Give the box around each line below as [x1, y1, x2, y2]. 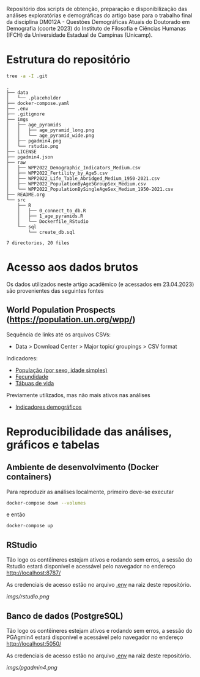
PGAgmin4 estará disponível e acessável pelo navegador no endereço [6, 633, 183, 641]
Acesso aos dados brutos [6, 260, 139, 274]
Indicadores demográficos [15, 403, 82, 411]
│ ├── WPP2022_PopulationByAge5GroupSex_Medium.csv [6, 180, 147, 187]
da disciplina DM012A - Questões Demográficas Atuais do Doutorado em [6, 18, 190, 25]
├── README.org [6, 191, 45, 198]
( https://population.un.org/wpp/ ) [6, 314, 136, 325]
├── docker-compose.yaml [6, 100, 70, 106]
